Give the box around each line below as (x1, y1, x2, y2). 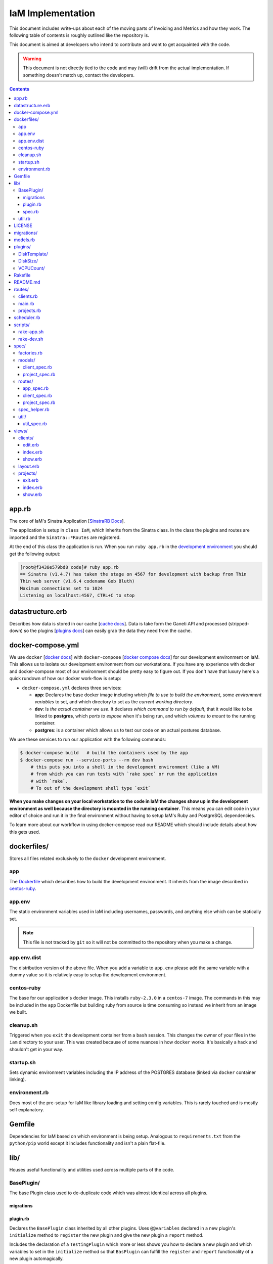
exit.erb (23, 477, 39, 483)
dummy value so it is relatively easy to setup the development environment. (9, 972, 167, 978)
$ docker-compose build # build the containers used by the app (20, 750, 188, 756)
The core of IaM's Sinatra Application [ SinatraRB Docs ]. (9, 518, 125, 524)
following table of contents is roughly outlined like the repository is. (9, 32, 149, 38)
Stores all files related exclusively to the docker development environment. (9, 855, 166, 862)
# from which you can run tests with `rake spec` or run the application (30, 771, 217, 777)
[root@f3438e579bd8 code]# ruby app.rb (20, 564, 119, 570)
